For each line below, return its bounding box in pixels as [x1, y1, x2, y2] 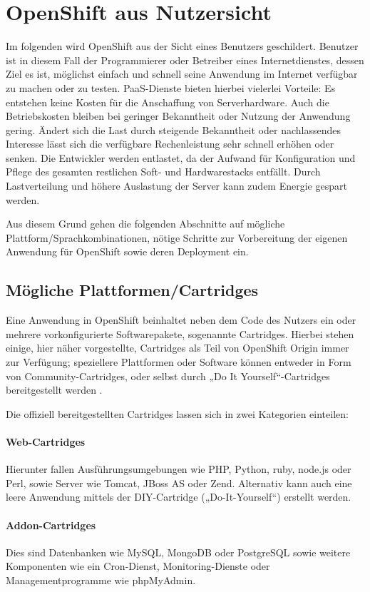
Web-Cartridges [6, 434, 86, 449]
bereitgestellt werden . [6, 382, 103, 397]
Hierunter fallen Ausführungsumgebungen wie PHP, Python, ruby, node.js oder [6, 461, 351, 476]
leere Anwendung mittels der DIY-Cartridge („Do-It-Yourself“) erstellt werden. [6, 489, 351, 504]
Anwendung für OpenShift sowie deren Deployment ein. [6, 244, 249, 259]
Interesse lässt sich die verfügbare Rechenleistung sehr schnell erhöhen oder [6, 136, 334, 151]
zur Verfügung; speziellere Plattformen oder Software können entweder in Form [6, 354, 351, 369]
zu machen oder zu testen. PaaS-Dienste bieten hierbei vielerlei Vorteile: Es [6, 80, 336, 95]
